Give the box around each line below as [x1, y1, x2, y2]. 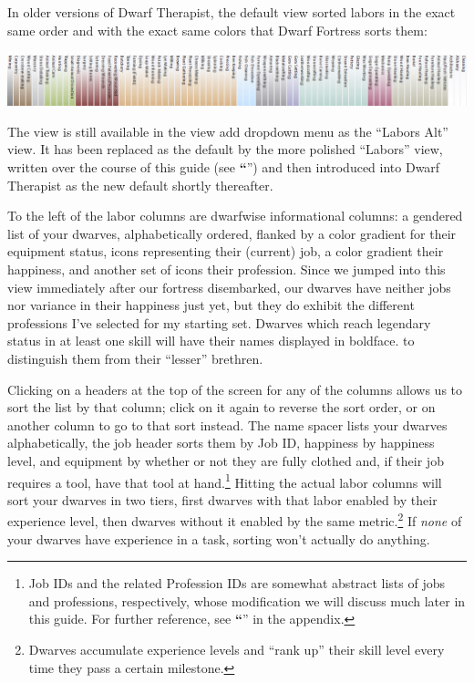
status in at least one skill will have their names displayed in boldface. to [7, 331, 415, 350]
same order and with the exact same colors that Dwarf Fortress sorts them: [7, 20, 428, 39]
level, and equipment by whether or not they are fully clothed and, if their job [7, 450, 444, 470]
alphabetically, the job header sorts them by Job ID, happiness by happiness [7, 433, 435, 452]
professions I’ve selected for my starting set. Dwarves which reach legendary [7, 313, 431, 332]
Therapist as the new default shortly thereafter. [7, 175, 273, 194]
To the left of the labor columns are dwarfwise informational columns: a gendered [7, 206, 463, 225]
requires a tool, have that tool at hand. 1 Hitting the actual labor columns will [7, 470, 442, 492]
